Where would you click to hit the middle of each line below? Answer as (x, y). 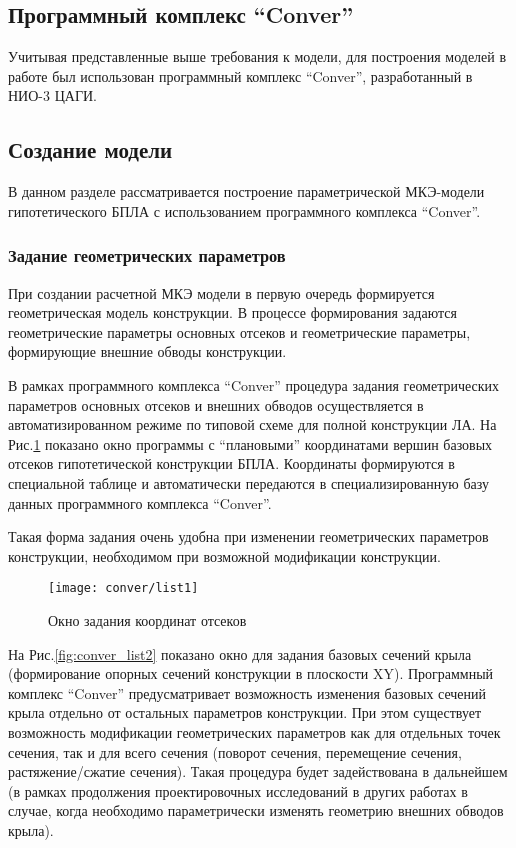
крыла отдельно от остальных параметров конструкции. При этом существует (245, 712)
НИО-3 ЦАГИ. (52, 95)
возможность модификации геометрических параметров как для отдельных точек (254, 731)
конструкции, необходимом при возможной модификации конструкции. (224, 555)
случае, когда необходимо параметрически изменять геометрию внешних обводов (256, 810)
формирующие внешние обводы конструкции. (147, 351)
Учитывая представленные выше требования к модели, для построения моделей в (257, 56)
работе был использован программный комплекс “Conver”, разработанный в (240, 75)
